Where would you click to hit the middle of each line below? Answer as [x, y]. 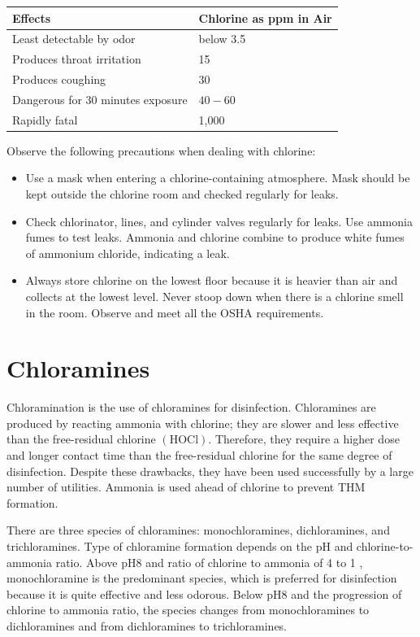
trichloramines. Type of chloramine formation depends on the [159, 546]
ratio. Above [87, 562]
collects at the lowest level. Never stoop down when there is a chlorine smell [214, 296]
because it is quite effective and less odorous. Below [135, 593]
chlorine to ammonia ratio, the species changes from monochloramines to [188, 610]
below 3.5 [222, 39]
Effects [32, 17]
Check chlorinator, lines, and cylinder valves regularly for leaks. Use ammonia [219, 221]
